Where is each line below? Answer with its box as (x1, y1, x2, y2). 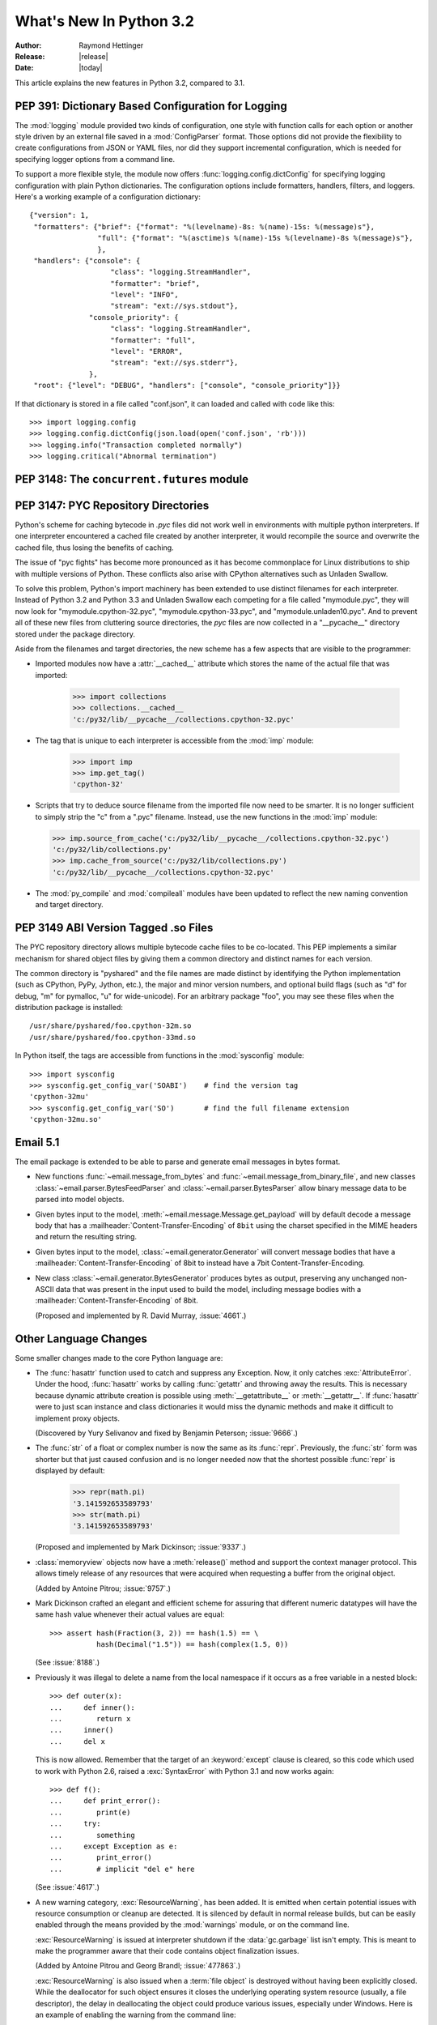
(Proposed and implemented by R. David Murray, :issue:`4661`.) (35, 1311, 247, 1320)
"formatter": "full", (110, 335, 196, 344)
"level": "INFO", (110, 290, 180, 300)
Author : (15, 40, 42, 50)
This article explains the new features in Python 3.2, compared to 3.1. (15, 78, 245, 87)
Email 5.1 (15, 1136, 60, 1149)
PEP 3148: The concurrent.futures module (15, 472, 249, 486)
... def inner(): (49, 1703, 135, 1712)
